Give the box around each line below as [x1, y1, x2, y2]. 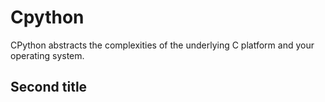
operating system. [10, 49, 85, 61]
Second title [10, 79, 88, 96]
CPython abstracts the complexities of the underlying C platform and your [10, 39, 315, 51]
